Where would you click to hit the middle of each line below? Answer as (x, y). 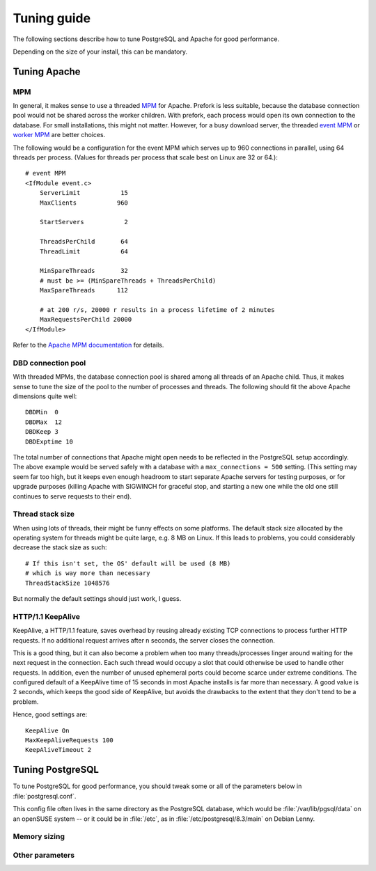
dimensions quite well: (45, 396)
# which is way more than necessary (88, 573)
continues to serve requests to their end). (72, 496)
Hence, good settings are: (50, 714)
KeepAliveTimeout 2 (58, 750)
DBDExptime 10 (49, 441)
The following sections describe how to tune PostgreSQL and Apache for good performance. (146, 39)
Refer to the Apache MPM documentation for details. (88, 345)
